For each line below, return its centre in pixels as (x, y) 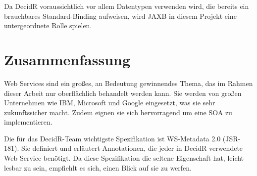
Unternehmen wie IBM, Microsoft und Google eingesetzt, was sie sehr (110, 103)
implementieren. (28, 122)
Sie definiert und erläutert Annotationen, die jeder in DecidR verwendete (132, 148)
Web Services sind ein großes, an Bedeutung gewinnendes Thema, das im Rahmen (128, 83)
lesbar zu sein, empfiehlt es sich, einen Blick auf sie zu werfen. (98, 167)
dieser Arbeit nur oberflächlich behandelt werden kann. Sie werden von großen (123, 93)
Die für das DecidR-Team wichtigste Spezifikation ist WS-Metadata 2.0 (112, 138)
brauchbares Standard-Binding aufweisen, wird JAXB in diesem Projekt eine (120, 16)
